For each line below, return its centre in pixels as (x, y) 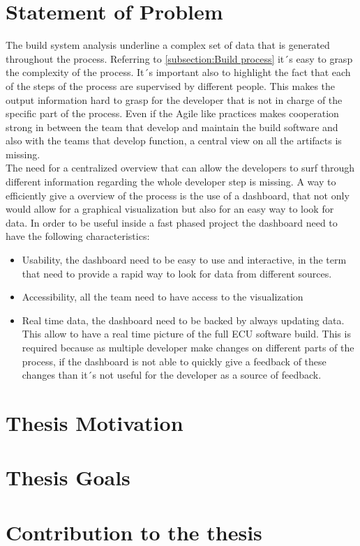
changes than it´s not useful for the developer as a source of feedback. (172, 375)
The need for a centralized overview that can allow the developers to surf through (180, 168)
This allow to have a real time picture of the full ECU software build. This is (186, 334)
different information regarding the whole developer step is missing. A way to (171, 182)
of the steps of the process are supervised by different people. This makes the (171, 85)
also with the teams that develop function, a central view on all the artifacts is (174, 141)
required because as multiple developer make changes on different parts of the (188, 347)
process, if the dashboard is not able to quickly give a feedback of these (174, 361)
